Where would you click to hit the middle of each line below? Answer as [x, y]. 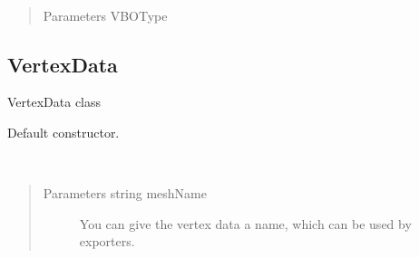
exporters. [107, 241]
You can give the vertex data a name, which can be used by [245, 223]
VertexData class [54, 102]
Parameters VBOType [105, 15]
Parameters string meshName [125, 193]
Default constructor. [63, 132]
